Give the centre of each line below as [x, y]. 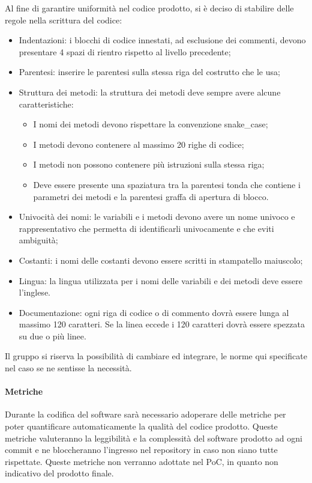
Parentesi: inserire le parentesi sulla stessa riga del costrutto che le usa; [149, 72]
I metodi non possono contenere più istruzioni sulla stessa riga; [149, 164]
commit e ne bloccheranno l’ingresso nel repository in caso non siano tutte [141, 450]
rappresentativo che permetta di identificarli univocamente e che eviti [146, 228]
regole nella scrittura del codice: [64, 20]
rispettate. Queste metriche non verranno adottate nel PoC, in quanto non [142, 461]
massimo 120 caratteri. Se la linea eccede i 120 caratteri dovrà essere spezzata [162, 324]
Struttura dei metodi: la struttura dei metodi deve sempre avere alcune [150, 92]
